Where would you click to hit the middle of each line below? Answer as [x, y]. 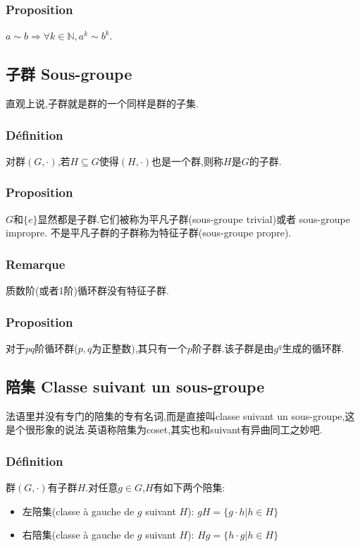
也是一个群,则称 [187, 161]
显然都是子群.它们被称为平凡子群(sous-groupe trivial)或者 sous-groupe [194, 218]
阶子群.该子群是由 [233, 348]
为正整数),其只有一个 [139, 348]
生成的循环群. [313, 348]
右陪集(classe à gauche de [78, 535]
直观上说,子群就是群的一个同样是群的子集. [102, 103]
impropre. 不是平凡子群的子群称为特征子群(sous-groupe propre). [149, 233]
